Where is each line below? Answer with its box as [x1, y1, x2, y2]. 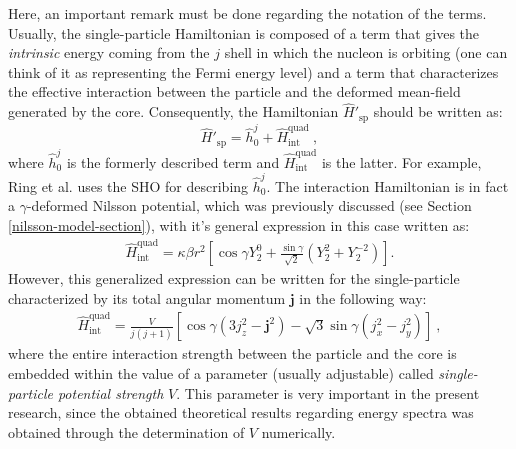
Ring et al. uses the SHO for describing [8, 175, 249, 196]
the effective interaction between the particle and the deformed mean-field [8, 81, 461, 102]
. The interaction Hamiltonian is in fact [266, 175, 509, 196]
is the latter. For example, [321, 151, 482, 172]
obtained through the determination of [8, 421, 245, 442]
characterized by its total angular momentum [8, 287, 286, 308]
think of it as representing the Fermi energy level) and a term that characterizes [8, 61, 499, 82]
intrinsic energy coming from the [8, 42, 210, 63]
